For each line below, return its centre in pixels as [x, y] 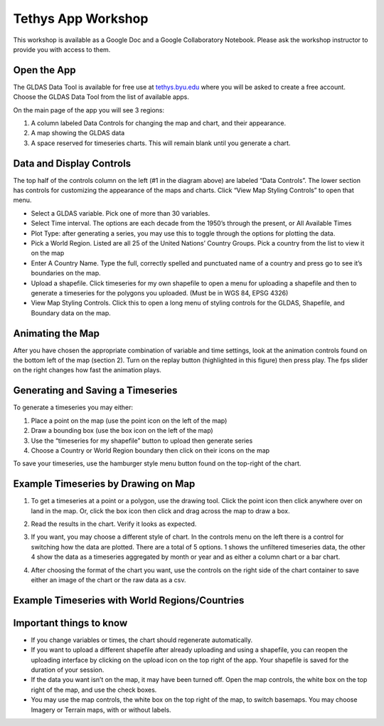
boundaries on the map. [66, 273]
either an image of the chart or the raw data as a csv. [108, 579]
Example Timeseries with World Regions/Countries [129, 600]
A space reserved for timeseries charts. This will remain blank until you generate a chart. [161, 143]
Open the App [44, 70]
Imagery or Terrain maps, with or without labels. [101, 710]
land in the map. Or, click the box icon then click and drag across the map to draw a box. [161, 511]
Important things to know [70, 623]
